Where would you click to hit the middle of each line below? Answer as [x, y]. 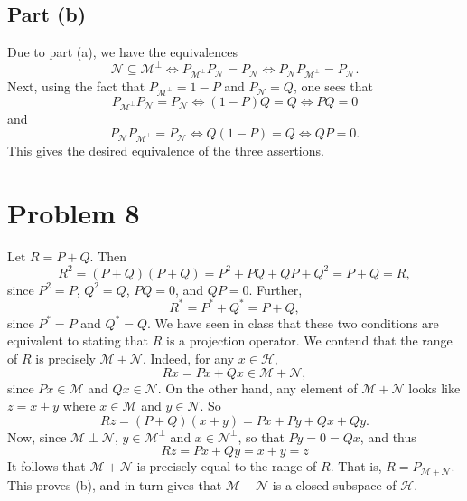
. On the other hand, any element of [257, 388]
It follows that [47, 466]
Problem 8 [74, 212]
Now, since [37, 436]
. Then [108, 255]
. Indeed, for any [188, 358]
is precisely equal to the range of [227, 466]
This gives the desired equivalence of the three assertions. [166, 150]
